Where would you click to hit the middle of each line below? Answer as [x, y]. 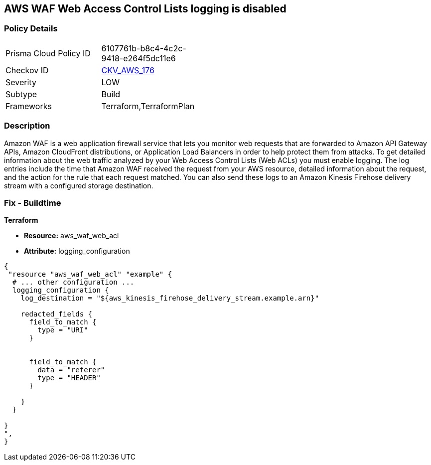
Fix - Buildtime [33, 203]
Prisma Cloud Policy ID [48, 53]
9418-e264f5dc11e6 [139, 58]
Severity [21, 82]
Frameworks [29, 106]
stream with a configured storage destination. [79, 185]
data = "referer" [71, 370]
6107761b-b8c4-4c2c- [144, 48]
